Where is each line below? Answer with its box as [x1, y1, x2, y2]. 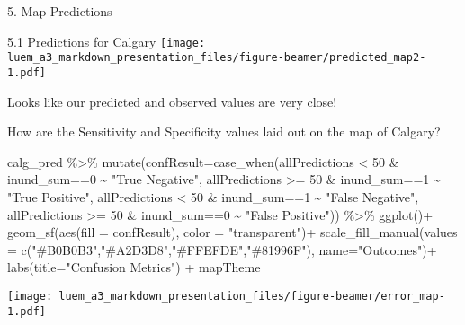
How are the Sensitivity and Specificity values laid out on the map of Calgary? [7, 122, 441, 141]
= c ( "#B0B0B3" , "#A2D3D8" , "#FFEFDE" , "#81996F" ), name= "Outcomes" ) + [7, 240, 437, 259]
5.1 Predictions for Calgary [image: [7, 31, 206, 50]
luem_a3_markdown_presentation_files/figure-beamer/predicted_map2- [7, 51, 426, 65]
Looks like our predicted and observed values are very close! [7, 92, 337, 110]
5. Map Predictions [7, 2, 112, 20]
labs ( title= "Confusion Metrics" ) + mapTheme [7, 258, 261, 277]
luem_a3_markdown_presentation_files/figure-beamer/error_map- [58, 289, 445, 303]
